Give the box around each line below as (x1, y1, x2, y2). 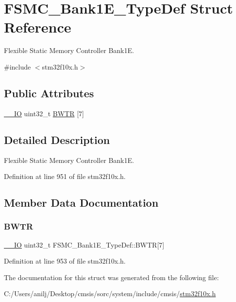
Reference (4, 17, 71, 37)
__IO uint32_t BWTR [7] (4, 108, 84, 118)
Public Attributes (4, 85, 94, 100)
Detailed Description (4, 132, 110, 147)
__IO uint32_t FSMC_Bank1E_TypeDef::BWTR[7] (4, 239, 165, 249)
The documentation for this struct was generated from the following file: (4, 272, 219, 282)
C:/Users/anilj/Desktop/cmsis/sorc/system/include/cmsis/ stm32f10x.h (4, 288, 216, 299)
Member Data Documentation (4, 195, 159, 210)
